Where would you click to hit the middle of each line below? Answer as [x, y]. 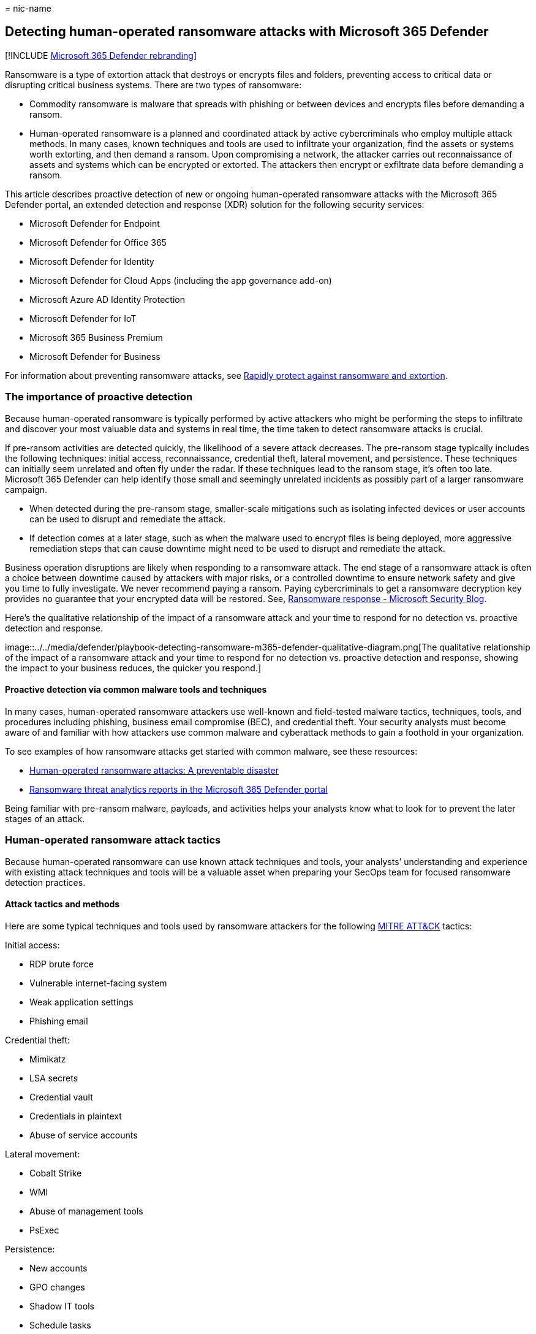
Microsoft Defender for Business [95, 356]
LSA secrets [54, 1078]
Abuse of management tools [86, 1211]
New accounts [59, 1268]
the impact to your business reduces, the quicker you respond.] [133, 668]
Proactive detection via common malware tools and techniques [136, 690]
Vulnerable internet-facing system [98, 983]
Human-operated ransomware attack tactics [113, 840]
